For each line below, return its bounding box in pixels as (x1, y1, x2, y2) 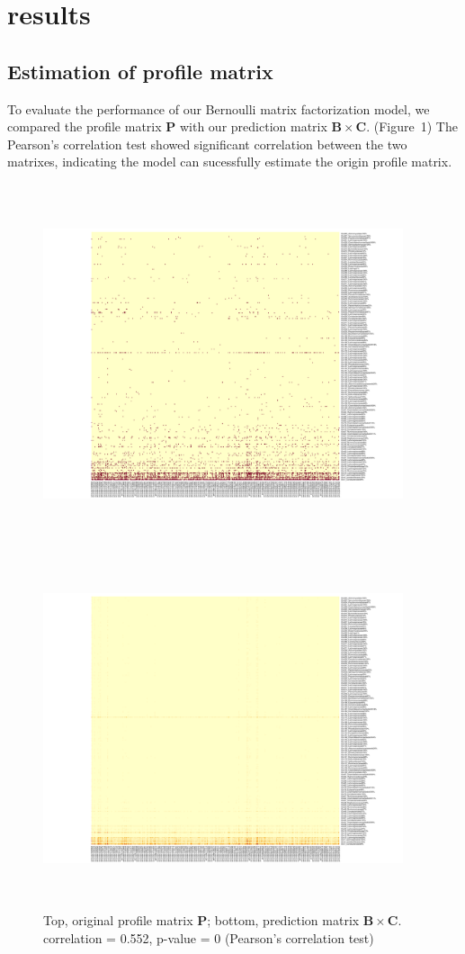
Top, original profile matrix (43, 911, 193, 930)
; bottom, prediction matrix (207, 911, 360, 930)
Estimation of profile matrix (7, 57, 273, 85)
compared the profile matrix (7, 117, 162, 136)
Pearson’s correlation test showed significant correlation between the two (7, 134, 407, 153)
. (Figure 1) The (366, 117, 458, 136)
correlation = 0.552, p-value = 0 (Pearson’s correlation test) (43, 928, 374, 947)
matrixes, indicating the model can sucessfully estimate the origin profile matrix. (7, 152, 452, 171)
